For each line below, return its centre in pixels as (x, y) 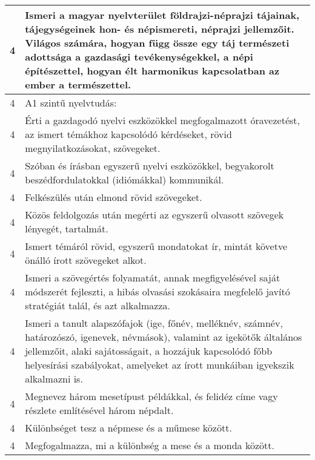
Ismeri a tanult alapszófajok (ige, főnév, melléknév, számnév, (154, 323)
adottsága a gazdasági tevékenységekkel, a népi (139, 57)
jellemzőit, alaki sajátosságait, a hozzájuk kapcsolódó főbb (149, 351)
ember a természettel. (78, 84)
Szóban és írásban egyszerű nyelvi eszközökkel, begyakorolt (150, 166)
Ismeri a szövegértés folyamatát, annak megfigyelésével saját (153, 278)
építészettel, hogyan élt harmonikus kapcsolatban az (152, 71)
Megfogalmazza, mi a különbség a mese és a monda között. (150, 445)
